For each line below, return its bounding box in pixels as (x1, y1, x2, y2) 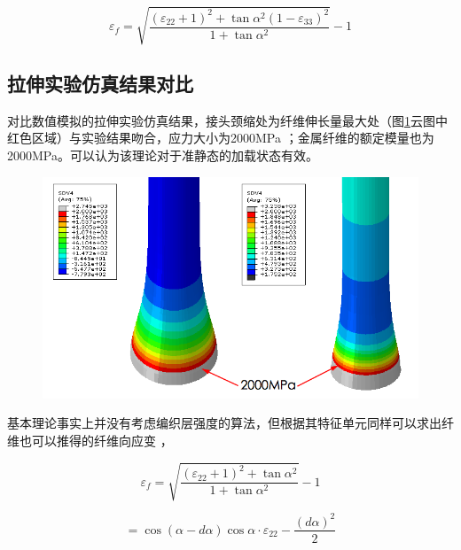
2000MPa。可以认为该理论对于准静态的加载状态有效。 (7, 145, 318, 164)
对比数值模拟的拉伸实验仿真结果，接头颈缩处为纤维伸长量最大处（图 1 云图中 (7, 111, 448, 129)
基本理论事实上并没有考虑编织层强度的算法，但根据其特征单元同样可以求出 (7, 414, 441, 432)
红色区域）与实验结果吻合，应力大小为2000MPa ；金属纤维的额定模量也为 (7, 128, 434, 147)
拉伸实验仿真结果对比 (7, 69, 193, 97)
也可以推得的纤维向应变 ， (19, 430, 173, 449)
